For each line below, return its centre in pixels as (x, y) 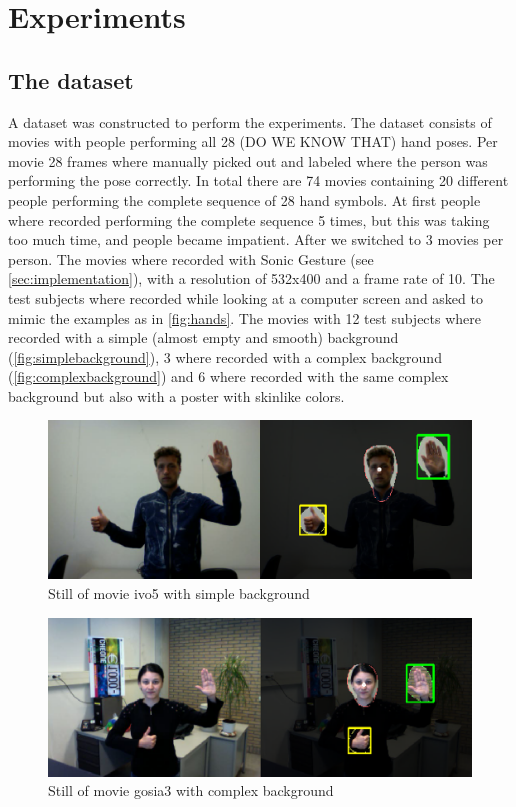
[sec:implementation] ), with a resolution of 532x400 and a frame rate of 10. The (251, 278)
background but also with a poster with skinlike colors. (176, 395)
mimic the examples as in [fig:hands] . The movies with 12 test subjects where (245, 317)
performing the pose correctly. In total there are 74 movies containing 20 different (258, 180)
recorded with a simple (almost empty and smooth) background (203, 337)
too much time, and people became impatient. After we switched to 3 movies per (256, 239)
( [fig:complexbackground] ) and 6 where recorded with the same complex (228, 376)
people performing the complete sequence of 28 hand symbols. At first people (244, 199)
